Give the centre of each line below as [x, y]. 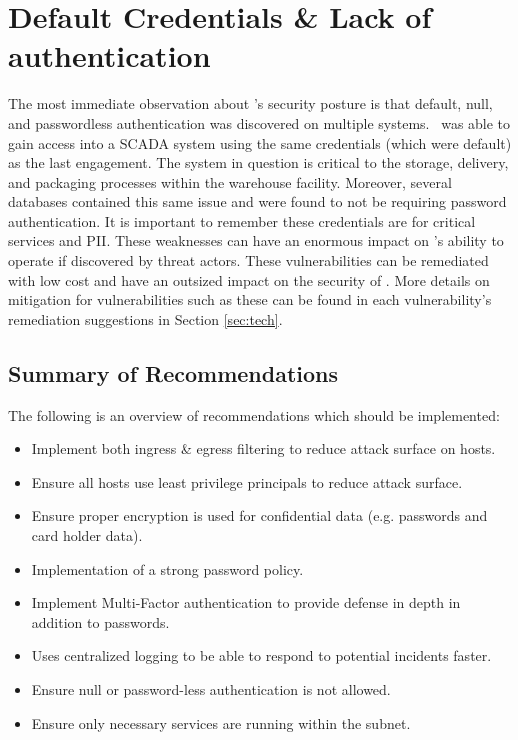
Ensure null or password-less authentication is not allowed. [211, 688]
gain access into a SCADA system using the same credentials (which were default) [260, 142]
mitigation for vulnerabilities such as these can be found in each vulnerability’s [250, 299]
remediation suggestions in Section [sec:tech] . [145, 318]
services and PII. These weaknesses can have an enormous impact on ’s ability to [256, 240]
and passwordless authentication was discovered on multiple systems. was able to [259, 122]
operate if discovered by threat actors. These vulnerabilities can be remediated [248, 260]
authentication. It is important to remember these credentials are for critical [242, 220]
